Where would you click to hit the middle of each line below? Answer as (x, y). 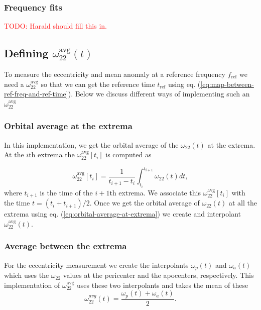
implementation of (32, 285)
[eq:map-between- (227, 84)
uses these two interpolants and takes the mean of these (163, 285)
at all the (243, 203)
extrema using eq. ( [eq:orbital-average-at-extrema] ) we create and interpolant (123, 214)
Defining (26, 53)
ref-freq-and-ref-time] (36, 94)
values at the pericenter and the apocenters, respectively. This (158, 275)
